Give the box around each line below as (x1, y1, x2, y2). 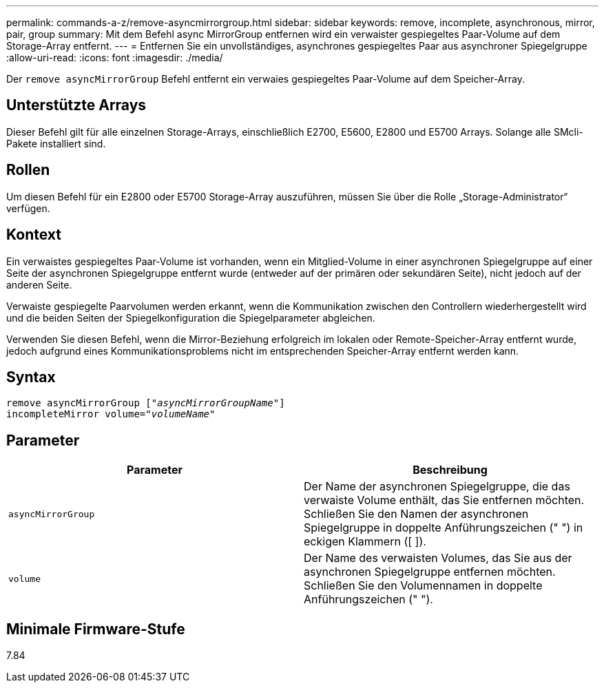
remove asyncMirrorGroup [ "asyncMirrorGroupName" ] (6, 397, 285, 409)
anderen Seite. (6, 278, 72, 291)
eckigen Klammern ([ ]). (304, 534, 426, 549)
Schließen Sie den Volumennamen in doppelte (304, 578, 543, 593)
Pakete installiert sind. (6, 137, 106, 149)
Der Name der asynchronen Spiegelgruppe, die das (304, 479, 570, 494)
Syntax (6, 368, 56, 386)
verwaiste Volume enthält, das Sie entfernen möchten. (304, 493, 585, 508)
